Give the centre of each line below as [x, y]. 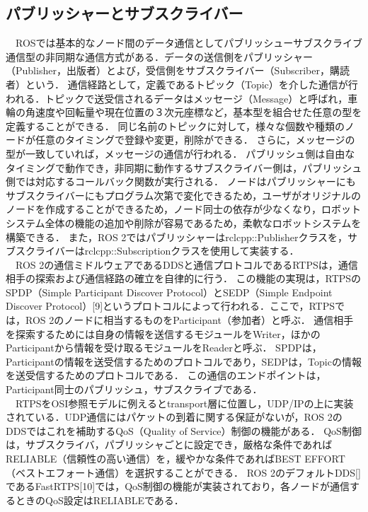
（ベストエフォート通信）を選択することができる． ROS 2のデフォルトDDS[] [183, 472]
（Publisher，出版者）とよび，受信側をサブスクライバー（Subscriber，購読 [178, 70]
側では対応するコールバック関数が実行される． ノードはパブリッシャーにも [181, 181]
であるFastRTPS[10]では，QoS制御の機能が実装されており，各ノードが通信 [178, 486]
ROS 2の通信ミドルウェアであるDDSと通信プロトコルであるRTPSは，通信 [186, 264]
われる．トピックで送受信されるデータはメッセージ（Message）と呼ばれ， [177, 98]
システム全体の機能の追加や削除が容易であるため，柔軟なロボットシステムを [184, 222]
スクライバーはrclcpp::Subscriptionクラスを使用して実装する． [157, 251]
